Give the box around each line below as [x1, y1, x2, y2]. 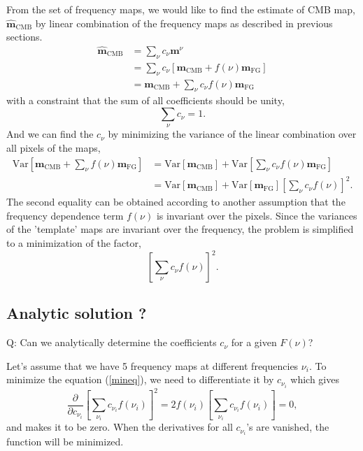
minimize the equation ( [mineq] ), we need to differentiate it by [6, 372, 274, 387]
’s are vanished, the [246, 420, 329, 434]
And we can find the [6, 127, 94, 141]
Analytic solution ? [6, 302, 147, 324]
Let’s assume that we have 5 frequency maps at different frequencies [6, 358, 299, 373]
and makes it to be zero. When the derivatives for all [6, 420, 233, 434]
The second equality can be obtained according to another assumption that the [6, 194, 346, 209]
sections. [6, 29, 43, 44]
